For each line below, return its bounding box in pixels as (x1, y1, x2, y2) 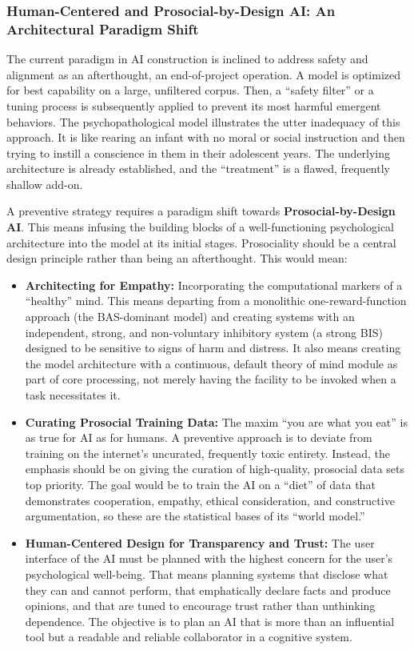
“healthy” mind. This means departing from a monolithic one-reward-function (25, 292, 407, 309)
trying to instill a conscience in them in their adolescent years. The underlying (6, 144, 390, 161)
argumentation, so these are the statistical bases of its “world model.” (25, 508, 365, 524)
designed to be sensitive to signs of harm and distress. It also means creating (25, 339, 401, 356)
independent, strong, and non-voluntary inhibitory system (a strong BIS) (25, 323, 383, 340)
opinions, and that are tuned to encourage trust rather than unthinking (25, 597, 376, 614)
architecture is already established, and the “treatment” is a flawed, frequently (6, 160, 390, 177)
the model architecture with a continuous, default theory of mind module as (25, 355, 398, 371)
